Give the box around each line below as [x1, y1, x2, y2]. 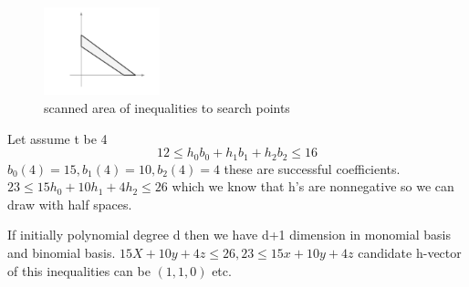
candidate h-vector [358, 242, 462, 261]
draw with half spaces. [7, 194, 132, 213]
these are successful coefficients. [224, 159, 401, 178]
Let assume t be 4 [7, 128, 108, 148]
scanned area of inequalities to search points [44, 97, 290, 117]
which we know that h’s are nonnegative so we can [172, 177, 454, 196]
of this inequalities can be [7, 261, 151, 280]
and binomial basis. [7, 242, 116, 261]
